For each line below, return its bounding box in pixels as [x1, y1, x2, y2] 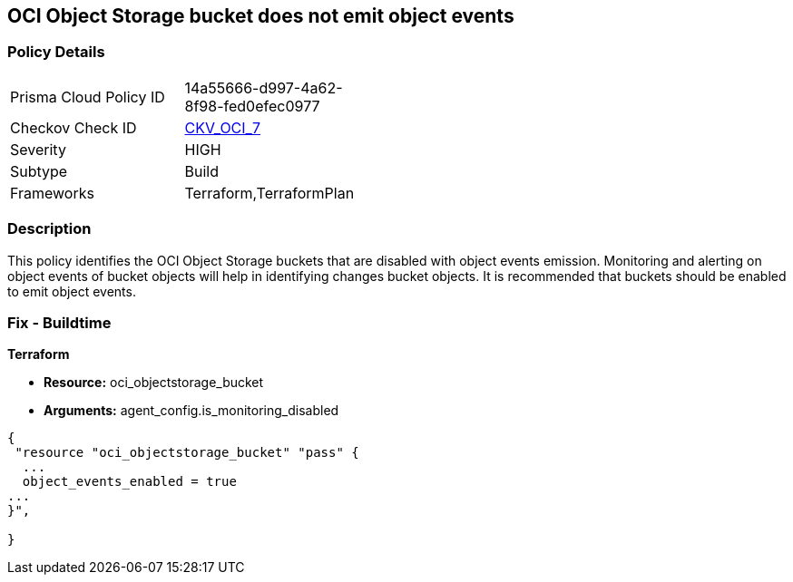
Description [7, 219, 92, 238]
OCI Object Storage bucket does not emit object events [7, 5, 514, 27]
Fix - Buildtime [7, 313, 112, 332]
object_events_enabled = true [22, 474, 237, 490]
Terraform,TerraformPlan [184, 183, 355, 202]
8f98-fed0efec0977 [184, 96, 320, 115]
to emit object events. [7, 283, 136, 299]
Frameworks [10, 183, 94, 202]
